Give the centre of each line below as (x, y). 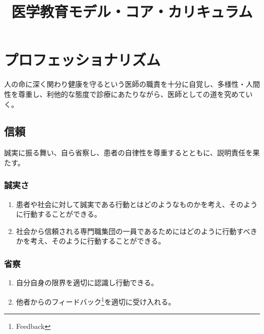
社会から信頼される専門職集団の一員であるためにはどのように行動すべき (137, 231)
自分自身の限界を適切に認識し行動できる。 (87, 282)
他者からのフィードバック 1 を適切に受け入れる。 (96, 300)
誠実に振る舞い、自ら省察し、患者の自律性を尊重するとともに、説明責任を (128, 153)
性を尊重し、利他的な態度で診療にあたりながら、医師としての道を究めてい (128, 94)
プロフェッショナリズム (82, 60)
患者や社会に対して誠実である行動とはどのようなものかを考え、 (123, 204)
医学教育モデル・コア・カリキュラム (132, 11)
